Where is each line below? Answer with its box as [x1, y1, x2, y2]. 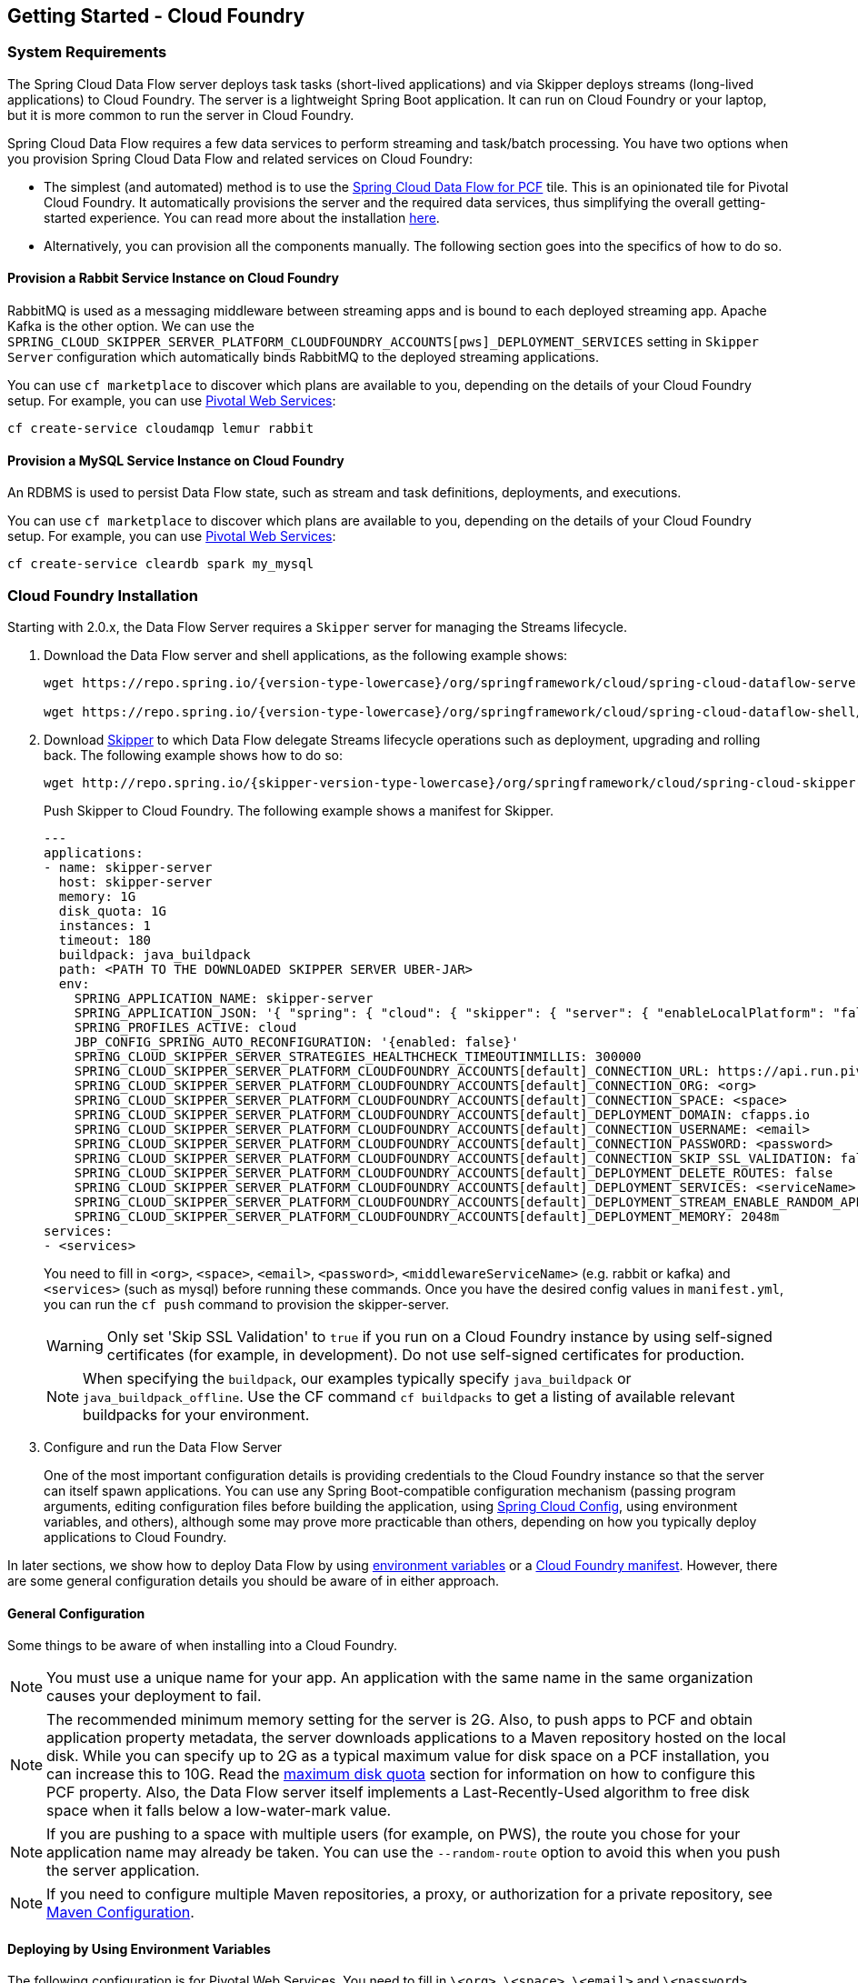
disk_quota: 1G [58, 903, 166, 918]
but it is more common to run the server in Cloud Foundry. [7, 106, 354, 123]
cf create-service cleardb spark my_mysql [7, 556, 314, 572]
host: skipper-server [58, 874, 213, 889]
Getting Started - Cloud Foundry [7, 5, 305, 27]
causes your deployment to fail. [46, 1687, 262, 1706]
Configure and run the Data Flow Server [44, 1438, 283, 1455]
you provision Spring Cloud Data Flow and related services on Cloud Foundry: [7, 150, 474, 166]
